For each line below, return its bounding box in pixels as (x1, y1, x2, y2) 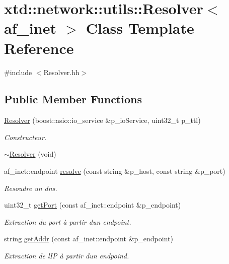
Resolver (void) (9, 149, 56, 159)
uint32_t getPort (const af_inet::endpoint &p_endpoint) (4, 200, 181, 210)
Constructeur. (4, 131, 47, 142)
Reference (4, 37, 74, 58)
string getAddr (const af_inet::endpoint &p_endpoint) (4, 233, 173, 244)
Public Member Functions (4, 91, 142, 107)
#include (4, 67, 32, 77)
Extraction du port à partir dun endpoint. (4, 216, 131, 227)
